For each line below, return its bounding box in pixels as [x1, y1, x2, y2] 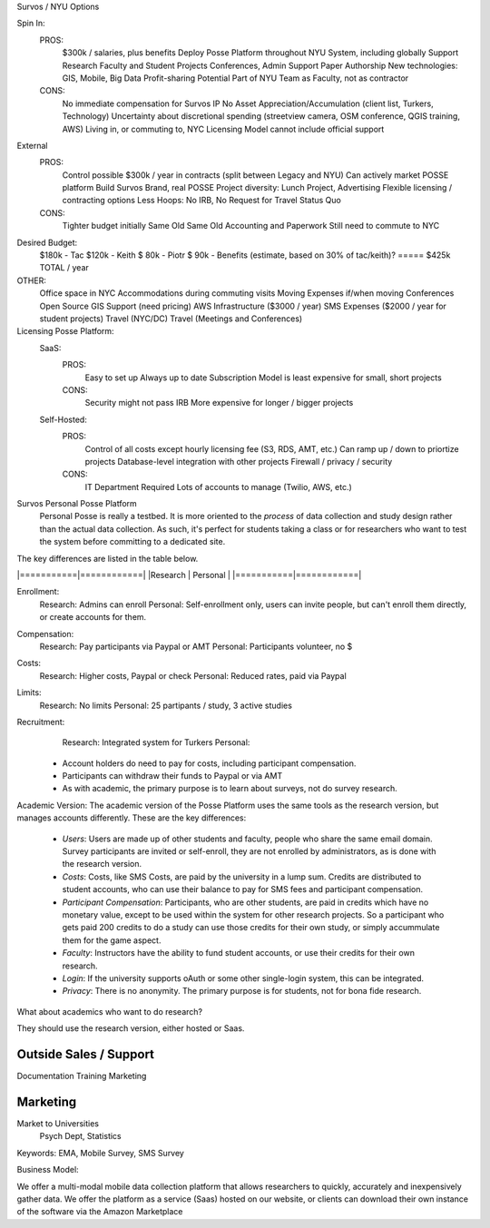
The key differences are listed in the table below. [16, 553, 199, 564]
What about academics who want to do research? [16, 1006, 203, 1017]
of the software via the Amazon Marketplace [16, 1206, 183, 1217]
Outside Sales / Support [16, 1046, 154, 1062]
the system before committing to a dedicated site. [39, 536, 226, 547]
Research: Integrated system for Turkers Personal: [62, 737, 250, 748]
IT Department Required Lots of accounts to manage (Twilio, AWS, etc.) [84, 481, 353, 492]
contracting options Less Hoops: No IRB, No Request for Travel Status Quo [62, 195, 342, 206]
